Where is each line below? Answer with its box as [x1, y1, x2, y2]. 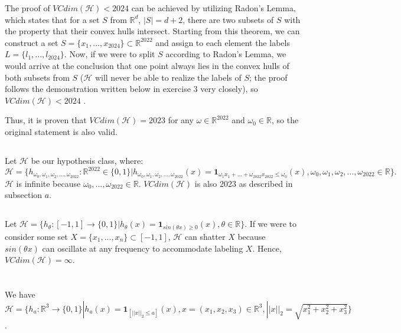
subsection [5, 189, 43, 201]
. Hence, [252, 242, 282, 254]
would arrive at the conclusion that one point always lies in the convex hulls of [5, 59, 289, 71]
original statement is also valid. [5, 125, 118, 137]
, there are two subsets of [182, 13, 274, 25]
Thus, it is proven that [5, 114, 87, 126]
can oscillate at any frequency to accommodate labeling [42, 242, 243, 254]
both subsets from [5, 71, 70, 83]
